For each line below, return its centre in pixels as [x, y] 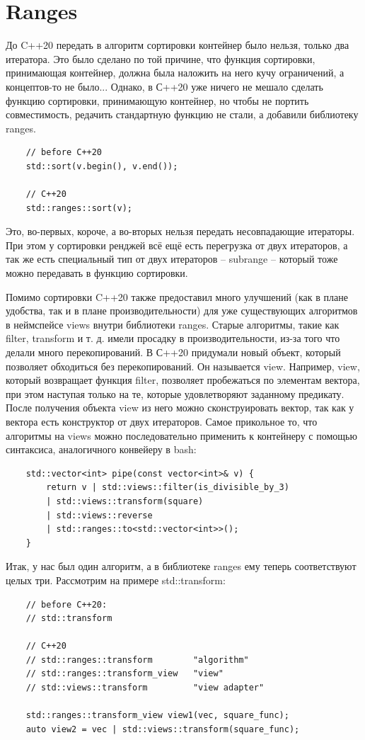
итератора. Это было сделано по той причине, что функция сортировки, [161, 58]
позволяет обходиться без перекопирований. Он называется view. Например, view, [183, 366]
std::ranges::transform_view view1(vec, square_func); [157, 716]
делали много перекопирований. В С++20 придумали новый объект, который [173, 352]
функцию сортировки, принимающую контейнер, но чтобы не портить [157, 100]
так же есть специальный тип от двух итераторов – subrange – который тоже [172, 259]
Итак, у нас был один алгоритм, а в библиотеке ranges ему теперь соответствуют [181, 566]
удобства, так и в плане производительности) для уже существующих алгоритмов [182, 311]
